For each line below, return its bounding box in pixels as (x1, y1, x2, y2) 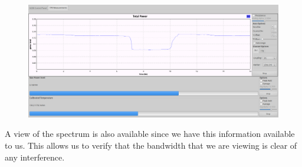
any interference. (5, 150, 65, 163)
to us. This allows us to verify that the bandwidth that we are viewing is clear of (5, 139, 297, 152)
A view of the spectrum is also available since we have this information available (5, 127, 295, 140)
